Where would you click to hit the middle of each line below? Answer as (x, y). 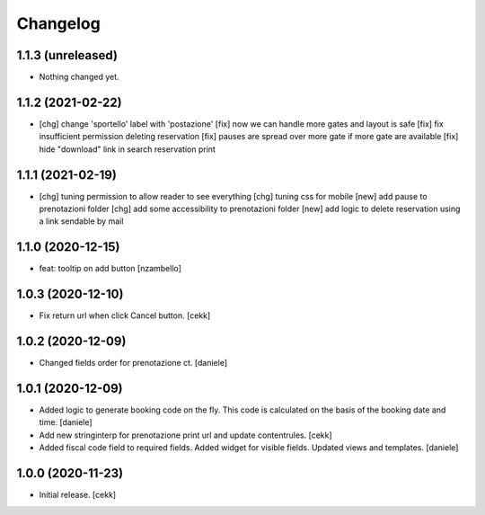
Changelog (58, 23)
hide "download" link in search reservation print (127, 149)
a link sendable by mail (81, 221)
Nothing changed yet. (79, 77)
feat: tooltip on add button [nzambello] (110, 269)
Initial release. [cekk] (78, 495)
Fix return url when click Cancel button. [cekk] (125, 315)
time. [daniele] (66, 422)
